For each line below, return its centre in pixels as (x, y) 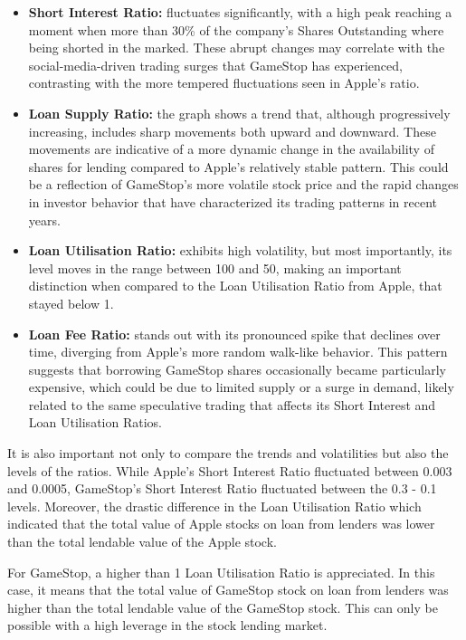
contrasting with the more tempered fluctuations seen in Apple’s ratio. (224, 83)
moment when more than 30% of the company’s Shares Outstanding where (236, 29)
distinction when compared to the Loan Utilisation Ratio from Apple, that (235, 286)
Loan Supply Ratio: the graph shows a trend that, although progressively (239, 113)
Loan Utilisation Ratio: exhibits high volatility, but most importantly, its (240, 250)
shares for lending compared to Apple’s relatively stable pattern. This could (238, 166)
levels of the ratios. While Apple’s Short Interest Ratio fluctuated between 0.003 (230, 470)
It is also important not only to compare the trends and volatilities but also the (228, 453)
